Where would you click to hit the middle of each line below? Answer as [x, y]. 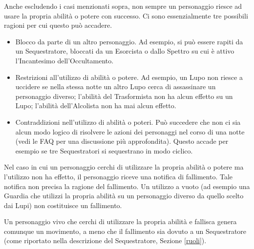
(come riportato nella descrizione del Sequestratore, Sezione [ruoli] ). [105, 240]
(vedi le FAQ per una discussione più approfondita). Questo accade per [122, 141]
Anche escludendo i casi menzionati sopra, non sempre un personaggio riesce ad [123, 6]
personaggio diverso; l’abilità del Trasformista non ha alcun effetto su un [124, 96]
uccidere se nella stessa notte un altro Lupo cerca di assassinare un [116, 86]
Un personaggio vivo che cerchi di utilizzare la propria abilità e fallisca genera [120, 221]
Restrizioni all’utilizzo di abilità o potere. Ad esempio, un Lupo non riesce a [129, 77]
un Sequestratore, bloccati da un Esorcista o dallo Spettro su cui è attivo [125, 51]
